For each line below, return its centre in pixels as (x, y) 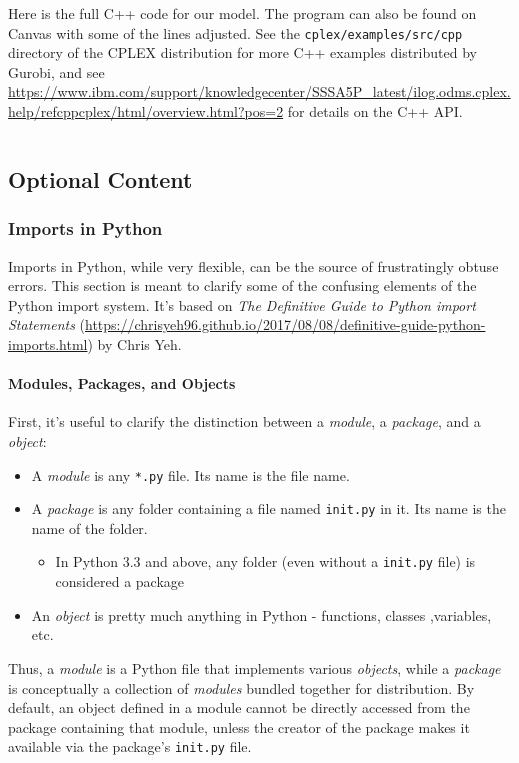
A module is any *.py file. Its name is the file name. (190, 474)
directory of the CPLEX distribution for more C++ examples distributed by (242, 52)
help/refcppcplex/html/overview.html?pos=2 (146, 111)
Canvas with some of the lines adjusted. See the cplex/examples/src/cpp (235, 32)
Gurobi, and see (56, 71)
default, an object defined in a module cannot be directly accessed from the (239, 707)
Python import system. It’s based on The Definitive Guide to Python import (242, 304)
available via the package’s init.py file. (130, 746)
